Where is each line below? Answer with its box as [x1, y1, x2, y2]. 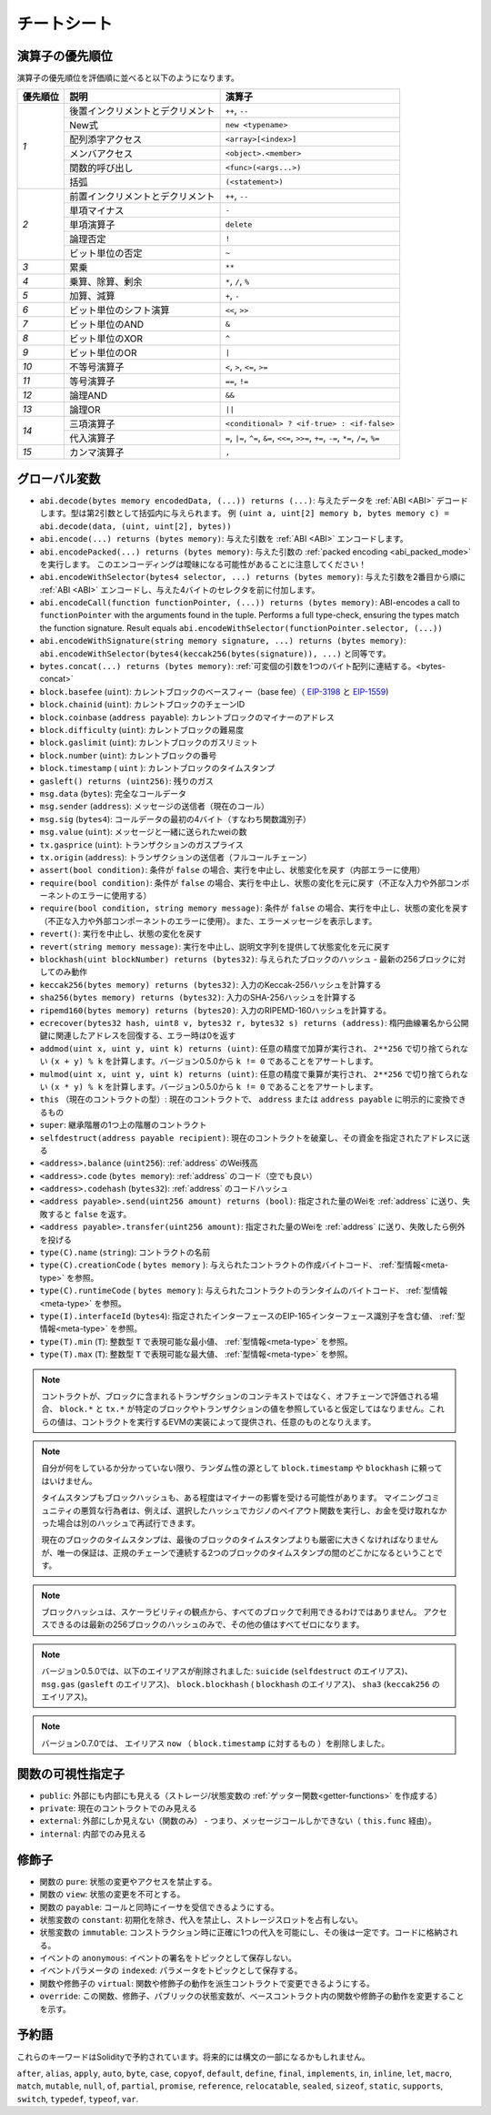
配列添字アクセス [69, 133, 143, 146]
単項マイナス [69, 205, 125, 218]
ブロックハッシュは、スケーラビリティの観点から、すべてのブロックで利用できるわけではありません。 [41, 1607, 422, 1617]
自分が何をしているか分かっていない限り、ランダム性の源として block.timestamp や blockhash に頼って [41, 1462, 443, 1474]
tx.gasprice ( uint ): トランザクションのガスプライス [39, 839, 245, 850]
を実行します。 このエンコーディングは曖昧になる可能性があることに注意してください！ [39, 558, 367, 569]
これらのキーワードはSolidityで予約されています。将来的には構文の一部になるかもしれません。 [16, 2051, 370, 2062]
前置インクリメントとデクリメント [69, 190, 215, 203]
